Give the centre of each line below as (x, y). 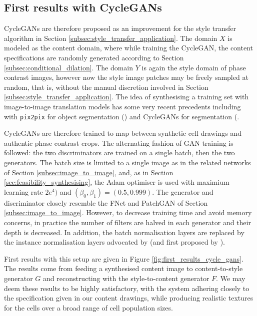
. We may (231, 278)
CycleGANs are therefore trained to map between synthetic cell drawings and (123, 133)
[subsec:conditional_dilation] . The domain (69, 67)
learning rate (23, 191)
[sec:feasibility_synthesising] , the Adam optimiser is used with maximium (117, 182)
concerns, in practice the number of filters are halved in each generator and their (127, 222)
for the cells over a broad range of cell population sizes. (88, 307)
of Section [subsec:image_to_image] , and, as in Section (89, 172)
